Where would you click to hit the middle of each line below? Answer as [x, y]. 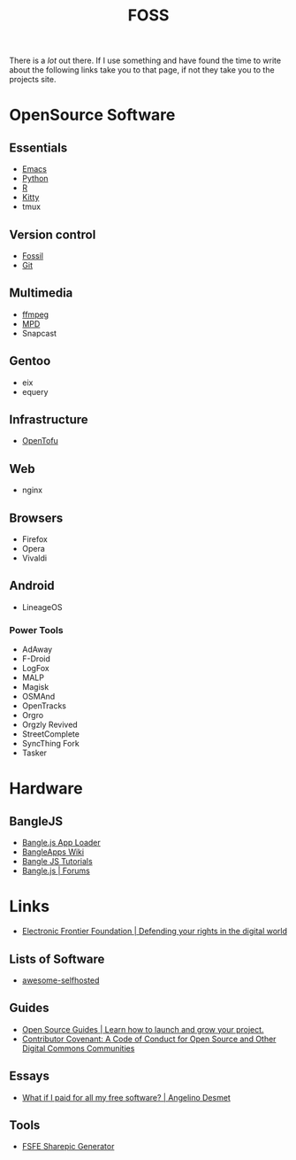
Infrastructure [49, 420]
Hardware [46, 789]
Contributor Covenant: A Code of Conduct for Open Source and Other [149, 1039]
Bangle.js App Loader [61, 843]
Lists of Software [57, 959]
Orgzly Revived [49, 725]
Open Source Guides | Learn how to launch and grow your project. [143, 1029]
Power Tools [36, 630]
